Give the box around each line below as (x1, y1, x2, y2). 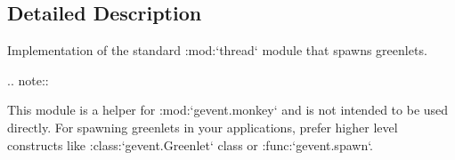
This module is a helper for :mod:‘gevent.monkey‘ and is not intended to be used (7, 100, 449, 119)
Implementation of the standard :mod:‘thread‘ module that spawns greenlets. (7, 41, 427, 60)
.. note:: (7, 70, 49, 89)
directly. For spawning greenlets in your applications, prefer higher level (7, 117, 398, 136)
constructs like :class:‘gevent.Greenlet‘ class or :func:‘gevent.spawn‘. (7, 135, 374, 154)
